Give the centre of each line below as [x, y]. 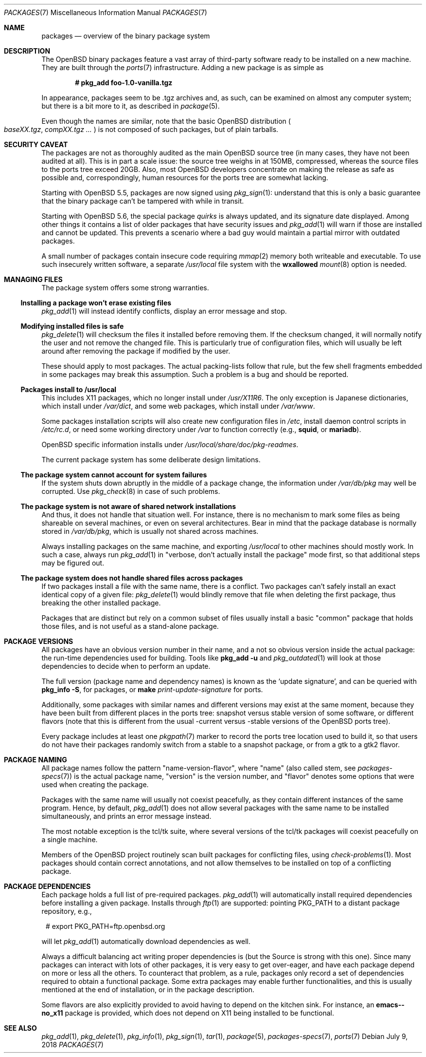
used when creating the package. [95, 784]
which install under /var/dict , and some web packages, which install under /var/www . [178, 406]
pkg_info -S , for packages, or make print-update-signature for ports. [152, 689]
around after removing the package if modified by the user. [136, 351]
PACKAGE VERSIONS [39, 641]
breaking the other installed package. [101, 603]
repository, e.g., [67, 911]
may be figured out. [73, 563]
